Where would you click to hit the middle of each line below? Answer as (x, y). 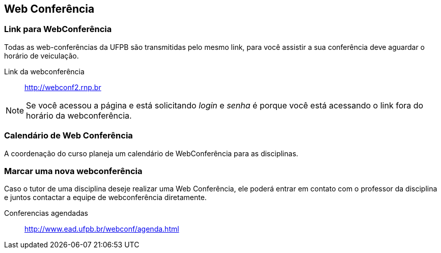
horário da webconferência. (79, 115)
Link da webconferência (44, 71)
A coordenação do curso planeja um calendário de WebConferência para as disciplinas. (151, 153)
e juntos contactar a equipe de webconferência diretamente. (105, 198)
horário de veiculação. (42, 55)
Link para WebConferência (58, 29)
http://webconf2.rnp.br (63, 87)
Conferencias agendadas (46, 213)
